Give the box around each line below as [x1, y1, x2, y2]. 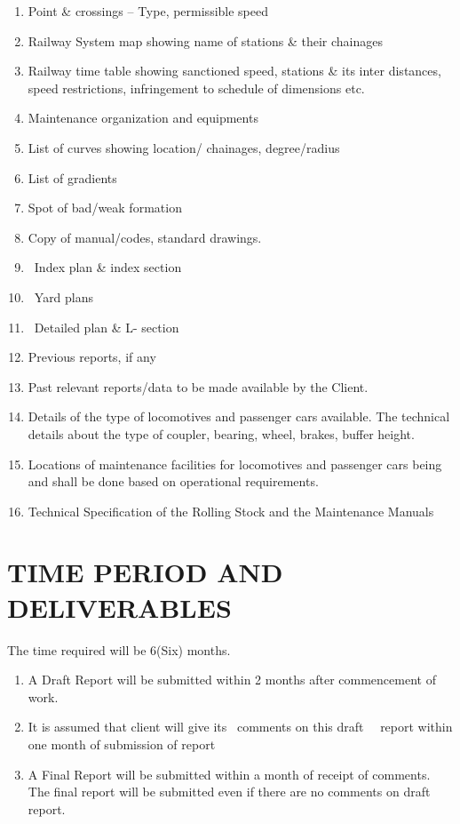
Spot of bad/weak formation [28, 198, 182, 217]
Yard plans [34, 287, 94, 306]
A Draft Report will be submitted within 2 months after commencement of [28, 670, 436, 689]
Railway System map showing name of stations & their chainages [28, 31, 383, 50]
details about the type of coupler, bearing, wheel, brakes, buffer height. [28, 424, 415, 443]
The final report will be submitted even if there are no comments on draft [28, 782, 431, 801]
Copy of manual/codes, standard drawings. [28, 228, 262, 246]
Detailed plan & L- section [34, 317, 179, 336]
